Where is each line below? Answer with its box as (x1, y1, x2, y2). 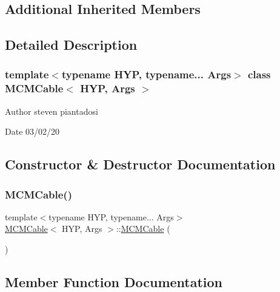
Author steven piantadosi (5, 104, 98, 117)
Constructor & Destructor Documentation (5, 155, 276, 174)
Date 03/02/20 (5, 125, 60, 138)
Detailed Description (5, 35, 138, 54)
